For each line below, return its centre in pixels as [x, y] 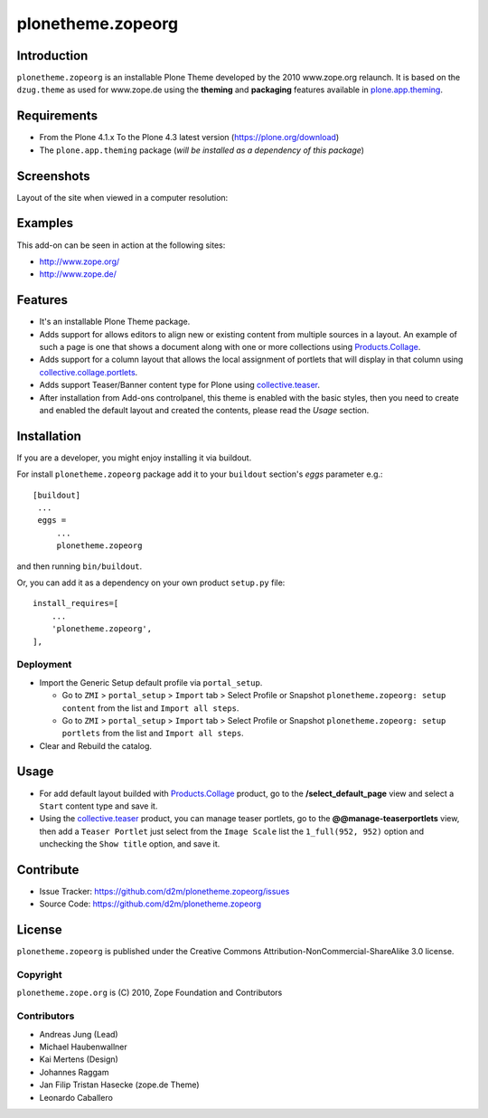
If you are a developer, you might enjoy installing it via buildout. [134, 458]
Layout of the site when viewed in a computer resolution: [122, 197]
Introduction [52, 56]
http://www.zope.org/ [80, 261]
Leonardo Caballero [76, 1097]
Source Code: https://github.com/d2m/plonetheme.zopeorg [150, 904]
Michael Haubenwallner [84, 1047]
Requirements [57, 116]
